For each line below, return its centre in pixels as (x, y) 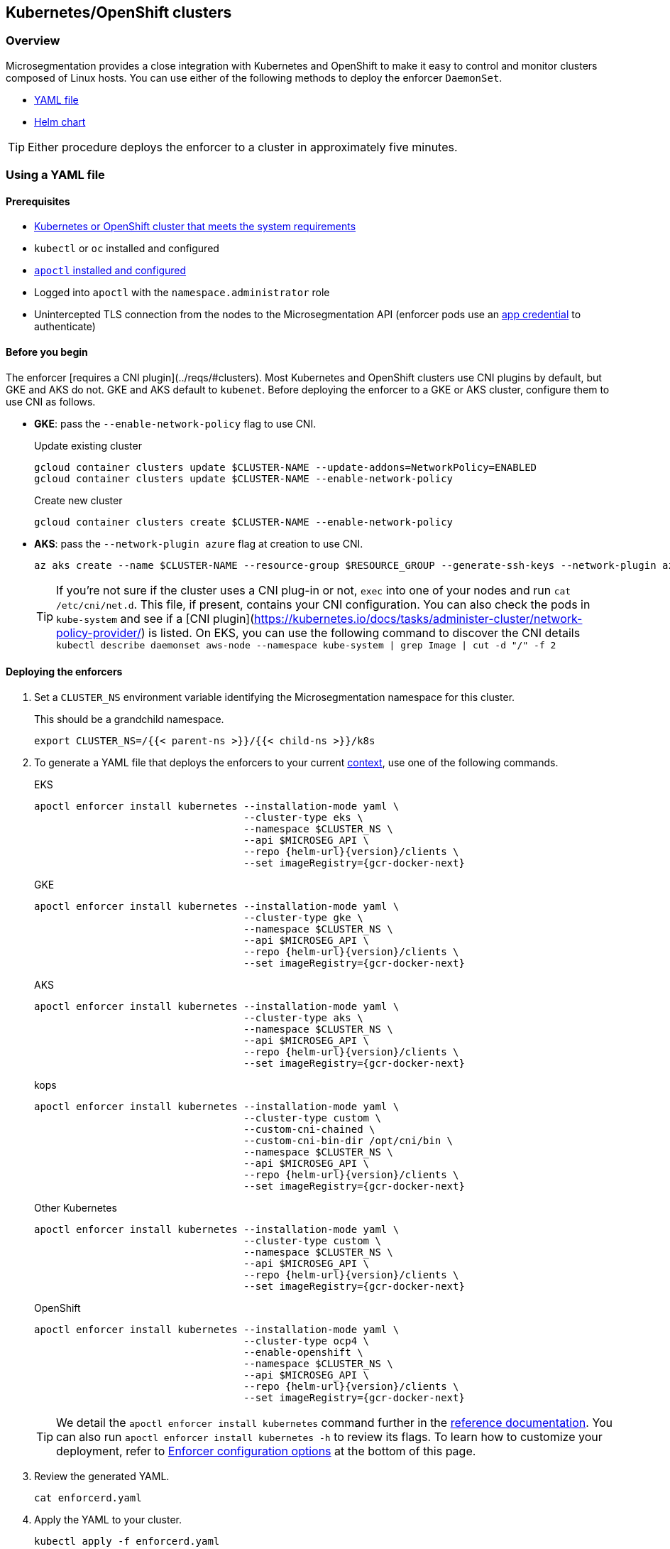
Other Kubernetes (76, 1207)
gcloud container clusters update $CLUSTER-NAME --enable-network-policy (244, 478)
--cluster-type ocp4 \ (307, 1341)
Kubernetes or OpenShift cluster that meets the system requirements (195, 227)
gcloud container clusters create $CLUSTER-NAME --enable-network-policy (244, 522)
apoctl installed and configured (110, 271)
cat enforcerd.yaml (88, 1498)
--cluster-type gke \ (303, 917)
